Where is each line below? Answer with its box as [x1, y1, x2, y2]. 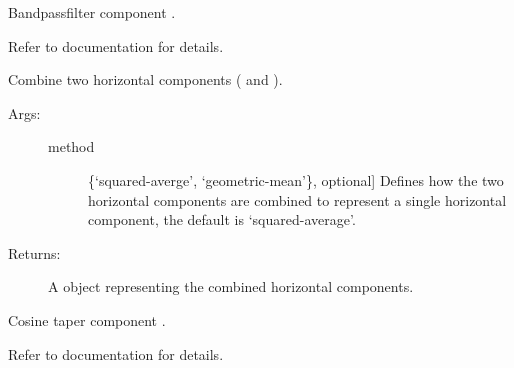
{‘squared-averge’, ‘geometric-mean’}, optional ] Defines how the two [88, 169, 504, 190]
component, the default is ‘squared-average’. [88, 209, 356, 230]
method [48, 136, 95, 157]
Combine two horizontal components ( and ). [8, 69, 283, 90]
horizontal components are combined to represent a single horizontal [88, 189, 507, 210]
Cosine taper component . [8, 309, 166, 330]
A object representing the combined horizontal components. [48, 276, 414, 297]
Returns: [8, 242, 61, 263]
